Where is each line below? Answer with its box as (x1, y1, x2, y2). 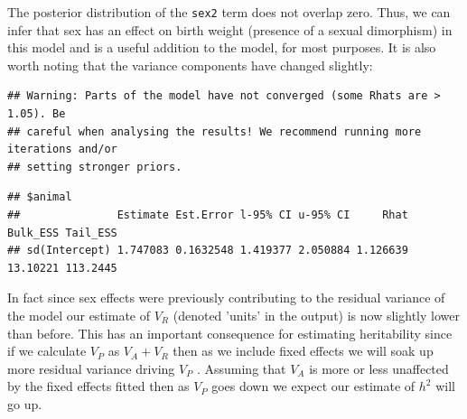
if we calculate (7, 341, 87, 360)
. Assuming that (196, 358, 286, 377)
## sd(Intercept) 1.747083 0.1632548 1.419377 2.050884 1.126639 (7, 244, 408, 257)
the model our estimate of (7, 305, 150, 324)
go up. (7, 394, 42, 413)
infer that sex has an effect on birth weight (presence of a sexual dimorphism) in (7, 20, 453, 39)
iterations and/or (7, 143, 117, 156)
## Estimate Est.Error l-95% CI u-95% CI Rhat (7, 209, 408, 221)
